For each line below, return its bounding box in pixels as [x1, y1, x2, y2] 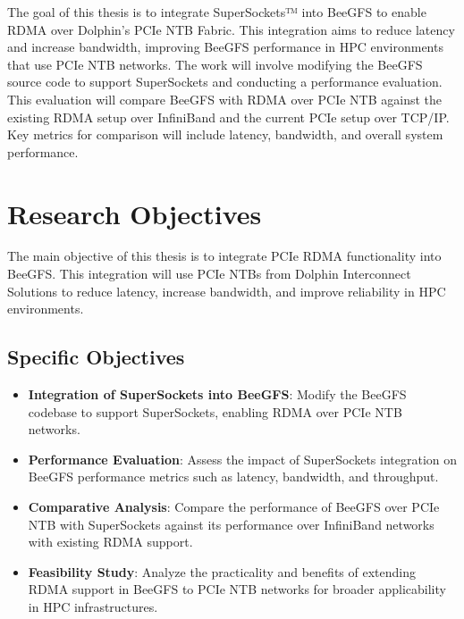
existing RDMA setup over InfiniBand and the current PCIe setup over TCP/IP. [7, 107, 450, 126]
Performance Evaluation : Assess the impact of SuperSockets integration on [28, 449, 458, 468]
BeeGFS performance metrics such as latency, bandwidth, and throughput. [28, 467, 439, 486]
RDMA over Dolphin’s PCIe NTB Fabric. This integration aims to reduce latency [7, 20, 455, 38]
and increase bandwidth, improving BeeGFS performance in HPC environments [7, 38, 443, 56]
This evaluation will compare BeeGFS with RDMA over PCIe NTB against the [7, 89, 443, 108]
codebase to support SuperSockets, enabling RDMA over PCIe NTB [28, 402, 402, 421]
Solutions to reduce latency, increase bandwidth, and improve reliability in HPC [7, 281, 446, 300]
